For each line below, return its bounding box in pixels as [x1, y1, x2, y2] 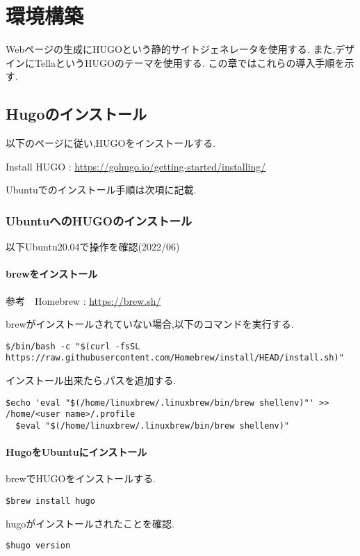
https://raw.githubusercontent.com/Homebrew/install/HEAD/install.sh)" [6, 353, 344, 363]
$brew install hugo [6, 495, 95, 506]
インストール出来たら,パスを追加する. [6, 373, 177, 387]
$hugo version [6, 541, 71, 551]
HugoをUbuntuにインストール [6, 445, 147, 459]
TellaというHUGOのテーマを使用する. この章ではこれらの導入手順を [34, 55, 345, 70]
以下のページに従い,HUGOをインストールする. [6, 136, 216, 150]
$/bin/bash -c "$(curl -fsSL [6, 341, 140, 351]
